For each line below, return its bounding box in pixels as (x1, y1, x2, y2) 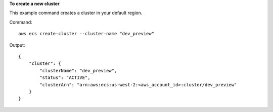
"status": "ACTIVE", (39, 75, 90, 80)
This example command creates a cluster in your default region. (9, 10, 143, 16)
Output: (9, 42, 25, 48)
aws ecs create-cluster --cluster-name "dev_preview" (18, 31, 154, 37)
